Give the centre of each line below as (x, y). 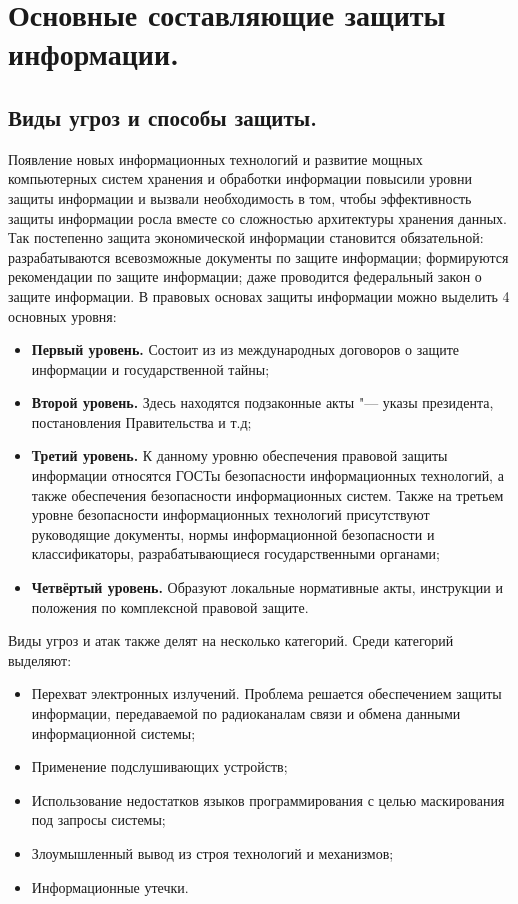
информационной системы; (113, 732)
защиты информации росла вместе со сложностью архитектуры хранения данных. (257, 217)
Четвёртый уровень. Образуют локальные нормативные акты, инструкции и (267, 587)
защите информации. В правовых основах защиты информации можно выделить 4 (259, 295)
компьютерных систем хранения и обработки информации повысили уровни (240, 178)
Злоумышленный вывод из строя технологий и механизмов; (212, 852)
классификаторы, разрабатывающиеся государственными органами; (235, 553)
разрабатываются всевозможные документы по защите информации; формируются (258, 256)
